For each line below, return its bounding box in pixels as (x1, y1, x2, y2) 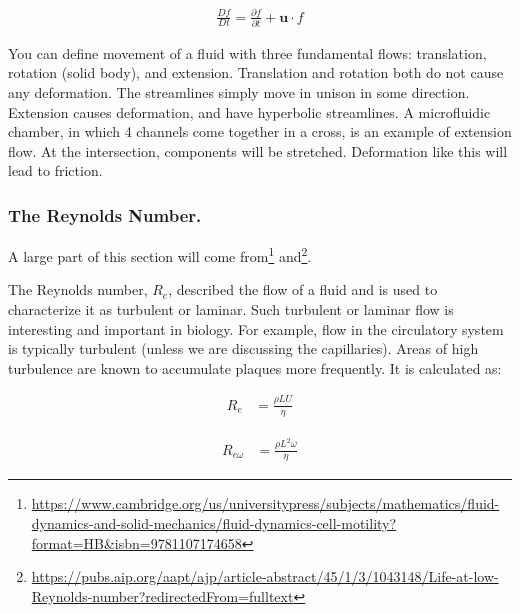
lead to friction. (8, 160, 103, 181)
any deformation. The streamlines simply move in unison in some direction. (8, 82, 470, 103)
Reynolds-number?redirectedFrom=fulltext (31, 585, 294, 606)
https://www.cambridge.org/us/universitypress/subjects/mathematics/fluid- (31, 493, 500, 514)
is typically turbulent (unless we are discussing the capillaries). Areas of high (8, 338, 479, 359)
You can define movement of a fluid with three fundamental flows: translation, (8, 42, 487, 63)
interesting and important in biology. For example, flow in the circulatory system (8, 318, 504, 339)
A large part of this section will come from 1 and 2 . (8, 243, 312, 266)
